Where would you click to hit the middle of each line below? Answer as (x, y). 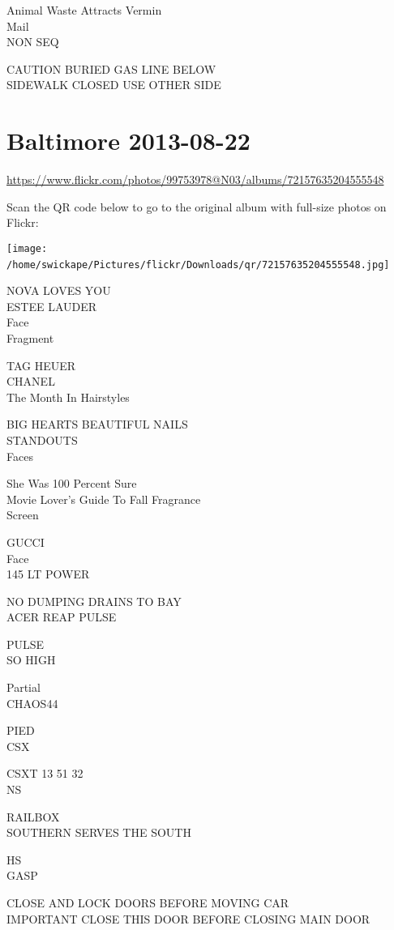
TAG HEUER (41, 365)
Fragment (30, 337)
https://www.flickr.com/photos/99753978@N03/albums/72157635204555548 (195, 179)
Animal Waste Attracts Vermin (84, 10)
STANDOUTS (42, 439)
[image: (27, 248)
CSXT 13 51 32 (45, 773)
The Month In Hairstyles (68, 397)
